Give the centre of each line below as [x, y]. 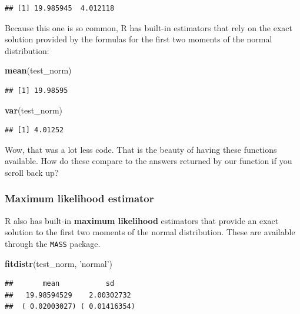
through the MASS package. [53, 243]
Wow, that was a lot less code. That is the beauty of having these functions [141, 149]
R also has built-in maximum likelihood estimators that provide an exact [142, 220]
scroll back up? [32, 172]
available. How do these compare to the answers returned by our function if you [149, 161]
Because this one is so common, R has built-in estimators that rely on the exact [149, 27]
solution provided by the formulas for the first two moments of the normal [139, 39]
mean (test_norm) [38, 70]
